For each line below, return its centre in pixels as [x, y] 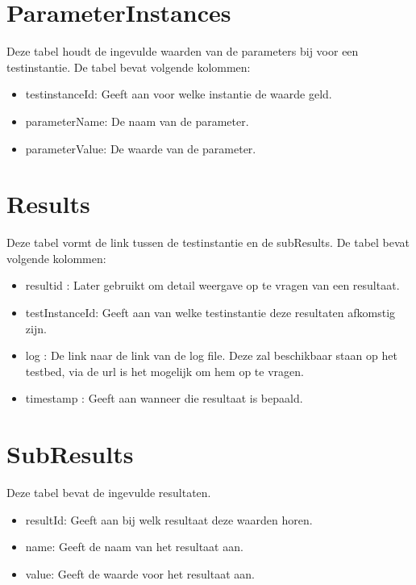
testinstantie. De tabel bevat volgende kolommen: [129, 67]
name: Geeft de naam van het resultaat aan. [134, 547]
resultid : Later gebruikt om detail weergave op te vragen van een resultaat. [212, 285]
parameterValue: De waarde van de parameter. [141, 148]
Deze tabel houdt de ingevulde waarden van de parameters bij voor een [183, 51]
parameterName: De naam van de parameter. [137, 121]
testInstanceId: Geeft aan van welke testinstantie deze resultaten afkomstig [210, 312]
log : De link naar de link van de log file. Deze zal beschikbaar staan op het [211, 355]
